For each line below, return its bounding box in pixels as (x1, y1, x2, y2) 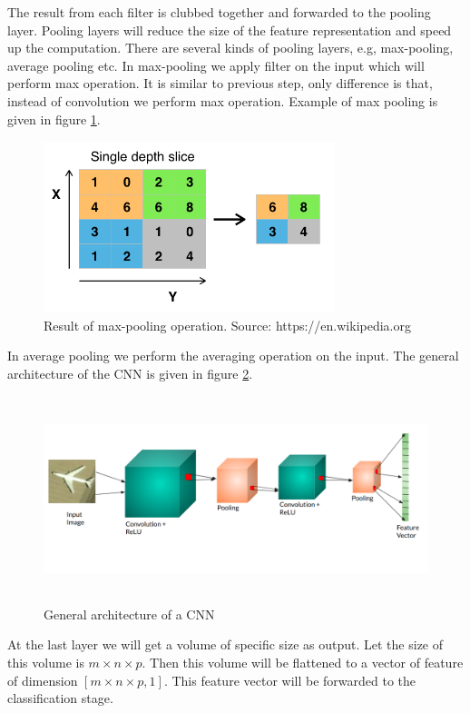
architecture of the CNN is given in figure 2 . (7, 363, 253, 382)
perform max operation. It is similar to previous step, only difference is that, (7, 74, 433, 93)
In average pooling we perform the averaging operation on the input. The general (7, 346, 459, 365)
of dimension (7, 670, 78, 689)
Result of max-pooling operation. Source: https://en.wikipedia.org (44, 315, 411, 334)
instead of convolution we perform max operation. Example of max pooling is (7, 91, 438, 110)
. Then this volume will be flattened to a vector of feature (142, 653, 464, 672)
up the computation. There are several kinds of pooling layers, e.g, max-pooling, (7, 38, 454, 57)
